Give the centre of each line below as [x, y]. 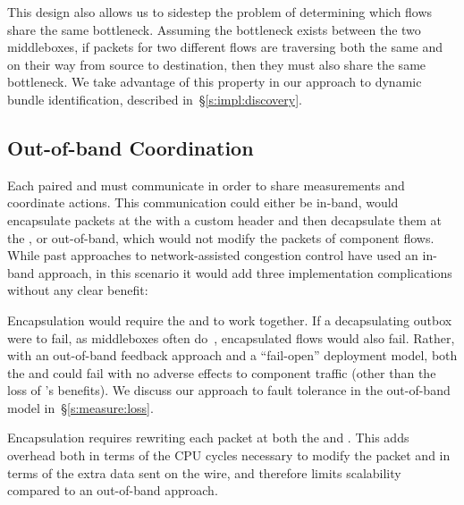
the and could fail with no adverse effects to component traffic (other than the [222, 372]
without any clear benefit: [78, 290]
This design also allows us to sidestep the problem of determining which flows [220, 12]
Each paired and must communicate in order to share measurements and [206, 185]
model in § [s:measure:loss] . [80, 407]
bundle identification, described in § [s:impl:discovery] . [155, 99]
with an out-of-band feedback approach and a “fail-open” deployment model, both [232, 355]
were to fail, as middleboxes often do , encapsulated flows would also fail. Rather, [231, 337]
